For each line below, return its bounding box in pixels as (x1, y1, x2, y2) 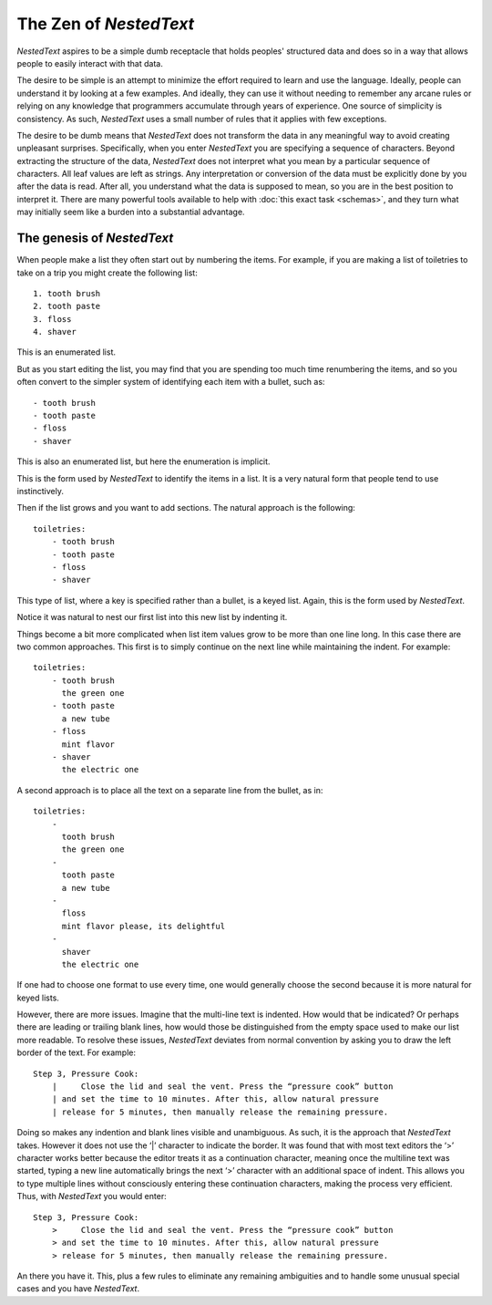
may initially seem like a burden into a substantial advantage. (16, 206, 245, 218)
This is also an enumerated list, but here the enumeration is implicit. (16, 456, 271, 467)
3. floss (33, 314, 72, 324)
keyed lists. (16, 992, 59, 1003)
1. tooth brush (33, 288, 101, 298)
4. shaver (33, 326, 77, 337)
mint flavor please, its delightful (61, 921, 226, 931)
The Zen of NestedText (16, 14, 195, 34)
